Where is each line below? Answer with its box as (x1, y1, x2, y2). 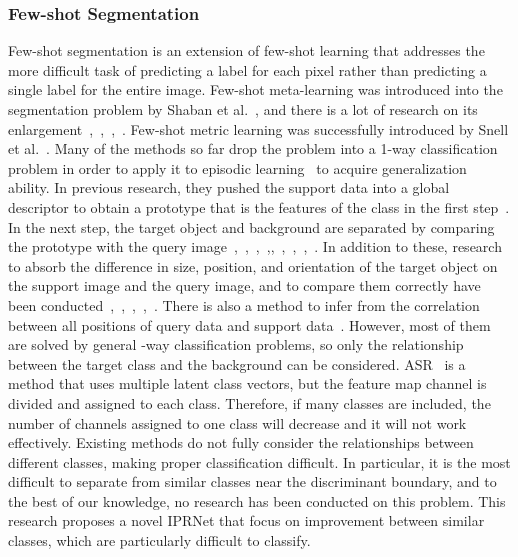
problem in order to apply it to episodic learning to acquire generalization (8, 157, 467, 178)
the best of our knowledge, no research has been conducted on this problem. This (8, 490, 506, 511)
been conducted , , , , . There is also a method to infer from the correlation (8, 294, 480, 315)
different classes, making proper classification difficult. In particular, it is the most (8, 451, 511, 472)
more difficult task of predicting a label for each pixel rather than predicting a (8, 59, 487, 80)
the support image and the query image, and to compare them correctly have (8, 275, 481, 296)
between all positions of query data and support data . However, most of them (8, 314, 491, 335)
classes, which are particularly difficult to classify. (8, 530, 311, 551)
